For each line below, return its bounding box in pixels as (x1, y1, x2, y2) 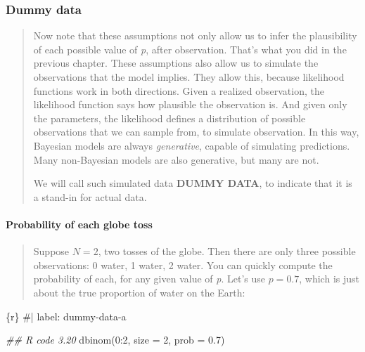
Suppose (33, 244, 70, 259)
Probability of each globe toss (6, 216, 153, 231)
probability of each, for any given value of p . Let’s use (33, 271, 266, 286)
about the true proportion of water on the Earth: (33, 285, 245, 299)
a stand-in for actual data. (33, 189, 147, 204)
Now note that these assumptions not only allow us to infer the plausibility (33, 28, 357, 43)
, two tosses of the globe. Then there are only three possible (98, 244, 356, 259)
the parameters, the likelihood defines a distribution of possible (33, 110, 306, 125)
